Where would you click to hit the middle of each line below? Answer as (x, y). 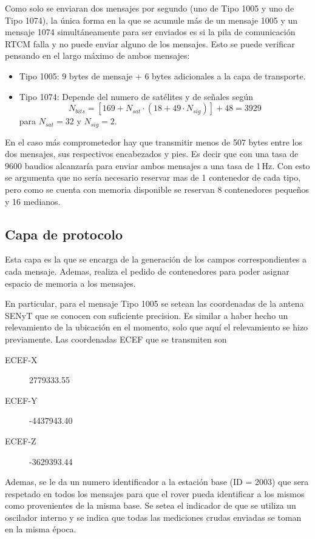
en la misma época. (41, 529)
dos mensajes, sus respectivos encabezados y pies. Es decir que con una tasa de (152, 154)
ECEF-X (21, 359)
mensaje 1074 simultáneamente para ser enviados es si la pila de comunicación (150, 32)
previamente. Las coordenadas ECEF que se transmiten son (116, 339)
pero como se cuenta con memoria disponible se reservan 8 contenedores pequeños (157, 189)
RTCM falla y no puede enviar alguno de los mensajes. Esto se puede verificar (150, 43)
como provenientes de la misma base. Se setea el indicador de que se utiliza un (151, 505)
